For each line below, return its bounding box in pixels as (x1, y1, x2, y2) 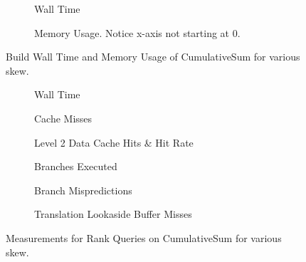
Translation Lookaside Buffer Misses (34, 206, 192, 221)
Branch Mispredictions (34, 182, 132, 197)
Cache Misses (34, 110, 93, 125)
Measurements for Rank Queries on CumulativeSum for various (6, 230, 282, 245)
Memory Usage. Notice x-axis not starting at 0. (34, 25, 241, 40)
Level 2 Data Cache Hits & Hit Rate (34, 135, 194, 150)
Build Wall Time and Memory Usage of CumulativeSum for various (6, 49, 300, 64)
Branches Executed (34, 159, 117, 174)
